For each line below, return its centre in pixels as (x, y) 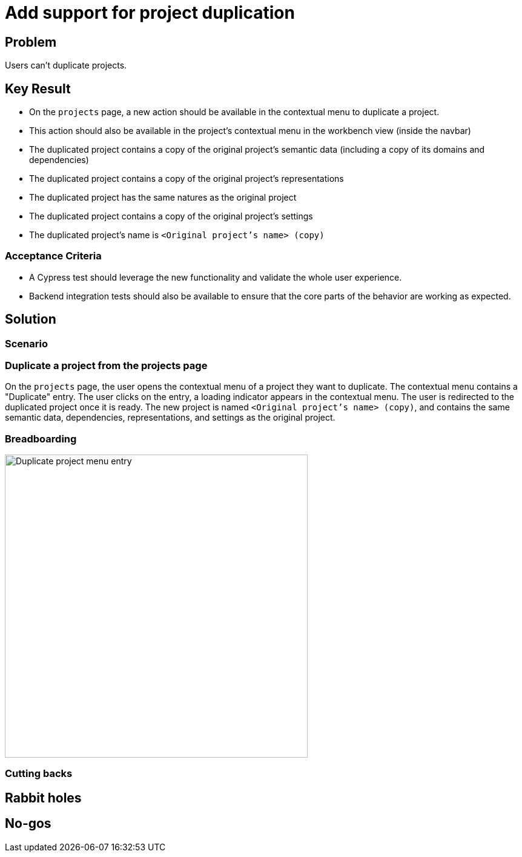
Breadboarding (41, 439)
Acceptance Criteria (53, 256)
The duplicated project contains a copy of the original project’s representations (187, 179)
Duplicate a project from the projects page (106, 365)
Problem (31, 42)
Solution (31, 319)
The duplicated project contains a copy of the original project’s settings (171, 216)
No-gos (28, 824)
